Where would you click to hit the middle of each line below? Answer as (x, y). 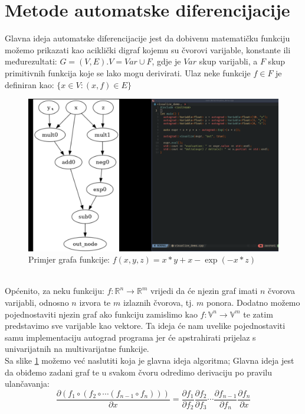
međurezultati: (31, 61)
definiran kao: (29, 84)
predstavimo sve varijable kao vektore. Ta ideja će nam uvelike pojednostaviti (145, 326)
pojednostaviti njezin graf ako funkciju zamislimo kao (101, 314)
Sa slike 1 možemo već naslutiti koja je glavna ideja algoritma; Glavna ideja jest (150, 360)
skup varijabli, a (228, 61)
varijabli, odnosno (37, 303)
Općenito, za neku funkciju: (55, 291)
